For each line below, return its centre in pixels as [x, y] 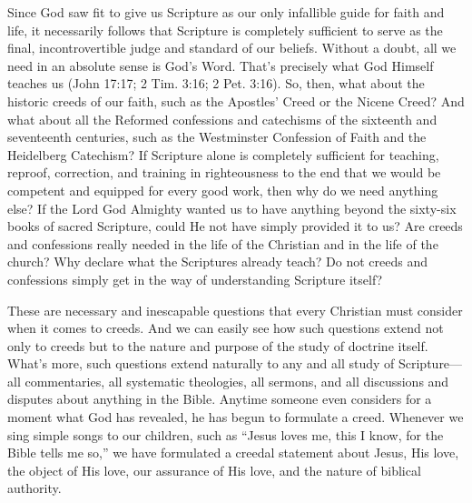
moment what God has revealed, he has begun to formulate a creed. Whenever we [236, 417]
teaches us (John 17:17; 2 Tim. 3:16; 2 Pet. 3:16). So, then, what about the [216, 83]
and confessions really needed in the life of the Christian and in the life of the [223, 243]
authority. [34, 488]
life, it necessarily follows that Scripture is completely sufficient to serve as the [225, 30]
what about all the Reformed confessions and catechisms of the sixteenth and [222, 119]
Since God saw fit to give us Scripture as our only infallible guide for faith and [226, 12]
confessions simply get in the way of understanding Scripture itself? [195, 279]
